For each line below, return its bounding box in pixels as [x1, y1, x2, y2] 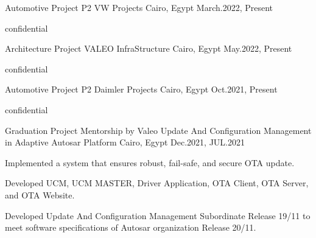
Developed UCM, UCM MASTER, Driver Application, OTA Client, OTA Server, [5, 177, 309, 189]
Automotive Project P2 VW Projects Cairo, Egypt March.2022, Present [5, 1, 273, 13]
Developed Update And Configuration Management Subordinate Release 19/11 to [5, 209, 311, 222]
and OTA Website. [5, 188, 75, 201]
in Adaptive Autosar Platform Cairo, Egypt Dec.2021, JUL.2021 [5, 136, 245, 149]
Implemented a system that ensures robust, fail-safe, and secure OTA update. [5, 156, 295, 169]
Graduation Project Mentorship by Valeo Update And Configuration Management [5, 124, 312, 136]
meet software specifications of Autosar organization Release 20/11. [5, 221, 256, 234]
